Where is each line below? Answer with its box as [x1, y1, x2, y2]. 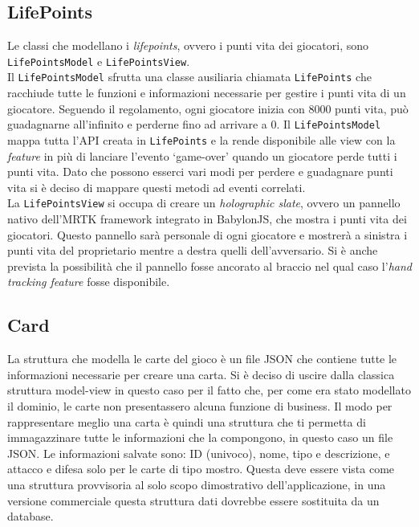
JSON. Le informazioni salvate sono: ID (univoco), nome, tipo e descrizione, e [7, 444, 390, 461]
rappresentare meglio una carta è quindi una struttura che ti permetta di [7, 413, 366, 430]
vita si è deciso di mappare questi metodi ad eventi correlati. [7, 178, 306, 195]
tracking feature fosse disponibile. [7, 273, 170, 290]
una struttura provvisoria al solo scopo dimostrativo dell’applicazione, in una [7, 476, 386, 492]
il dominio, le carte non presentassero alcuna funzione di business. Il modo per [7, 398, 393, 414]
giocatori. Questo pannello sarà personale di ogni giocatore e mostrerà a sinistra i [7, 226, 408, 243]
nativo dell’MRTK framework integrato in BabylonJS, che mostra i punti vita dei [7, 210, 407, 227]
